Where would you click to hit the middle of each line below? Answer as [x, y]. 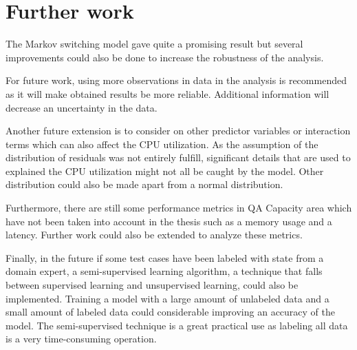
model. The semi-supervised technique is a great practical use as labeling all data [177, 325]
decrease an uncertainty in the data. [82, 107]
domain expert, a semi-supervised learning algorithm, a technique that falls [164, 271]
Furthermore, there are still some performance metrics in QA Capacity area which [179, 208]
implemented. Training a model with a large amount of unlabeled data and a [167, 298]
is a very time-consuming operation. [81, 339]
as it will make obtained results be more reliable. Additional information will [167, 93]
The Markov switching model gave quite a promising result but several [154, 44]
